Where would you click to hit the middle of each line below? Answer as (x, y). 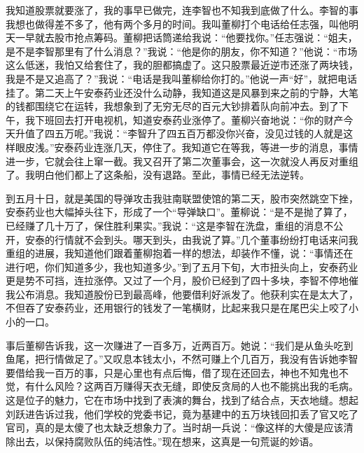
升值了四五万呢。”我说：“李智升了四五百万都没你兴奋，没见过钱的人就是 (179, 133)
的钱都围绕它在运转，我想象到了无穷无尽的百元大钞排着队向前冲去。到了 (172, 106)
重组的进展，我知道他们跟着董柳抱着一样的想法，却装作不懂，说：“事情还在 (180, 253)
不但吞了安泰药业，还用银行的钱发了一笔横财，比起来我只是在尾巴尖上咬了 (177, 308)
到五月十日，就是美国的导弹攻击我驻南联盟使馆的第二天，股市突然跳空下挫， (182, 198)
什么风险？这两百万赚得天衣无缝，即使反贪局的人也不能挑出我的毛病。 (196, 386)
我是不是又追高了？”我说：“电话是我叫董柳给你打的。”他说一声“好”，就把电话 (182, 78)
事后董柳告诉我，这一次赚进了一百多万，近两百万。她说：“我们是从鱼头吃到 (180, 345)
